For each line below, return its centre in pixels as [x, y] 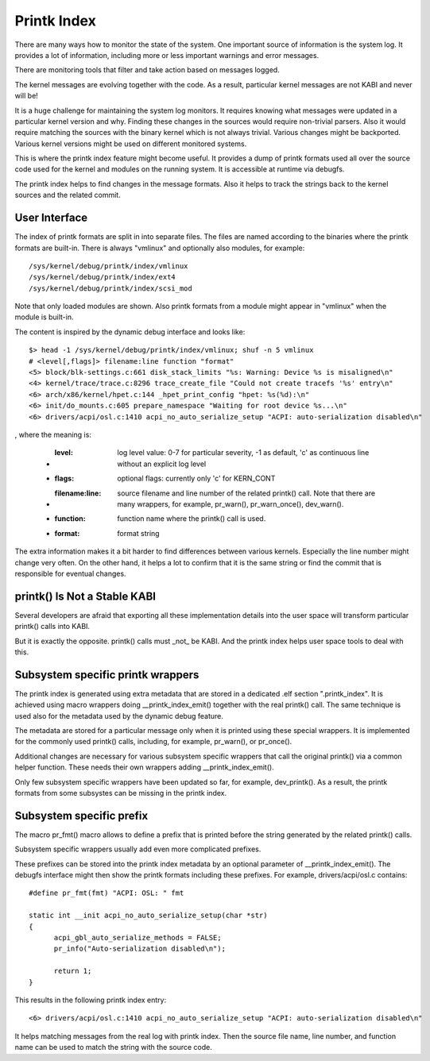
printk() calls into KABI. [52, 627]
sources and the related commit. [68, 195]
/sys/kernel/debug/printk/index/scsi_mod [110, 288]
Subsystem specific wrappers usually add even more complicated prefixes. [138, 849]
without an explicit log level [162, 464]
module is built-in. [44, 317]
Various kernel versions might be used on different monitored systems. [131, 144]
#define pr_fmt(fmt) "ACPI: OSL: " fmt [107, 893]
